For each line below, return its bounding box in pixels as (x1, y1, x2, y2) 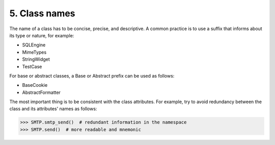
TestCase (22, 63, 42, 69)
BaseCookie (22, 82, 48, 88)
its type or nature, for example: (9, 32, 74, 38)
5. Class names (9, 8, 76, 19)
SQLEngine (22, 42, 46, 48)
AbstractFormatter (22, 89, 61, 95)
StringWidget (22, 56, 50, 62)
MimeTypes (22, 49, 47, 55)
